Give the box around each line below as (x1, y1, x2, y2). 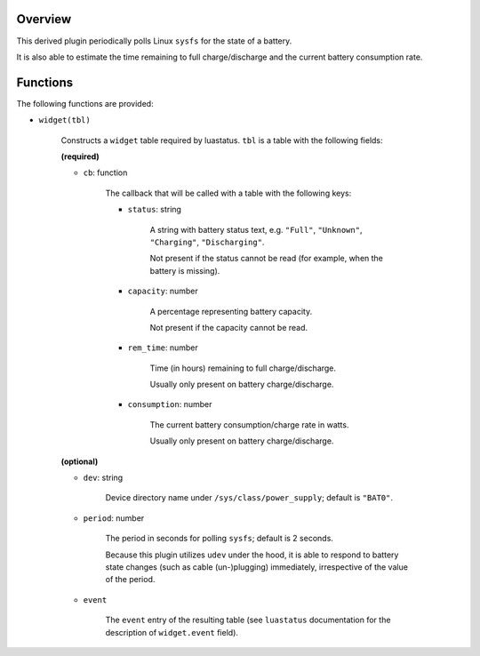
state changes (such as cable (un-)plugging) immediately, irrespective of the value (105, 561, 409, 572)
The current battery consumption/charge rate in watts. (149, 419, 349, 430)
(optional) (60, 456, 99, 467)
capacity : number (127, 285, 199, 297)
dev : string (83, 472, 124, 484)
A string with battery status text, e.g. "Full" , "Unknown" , (149, 224, 363, 235)
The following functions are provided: (16, 98, 155, 108)
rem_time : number (127, 342, 199, 353)
